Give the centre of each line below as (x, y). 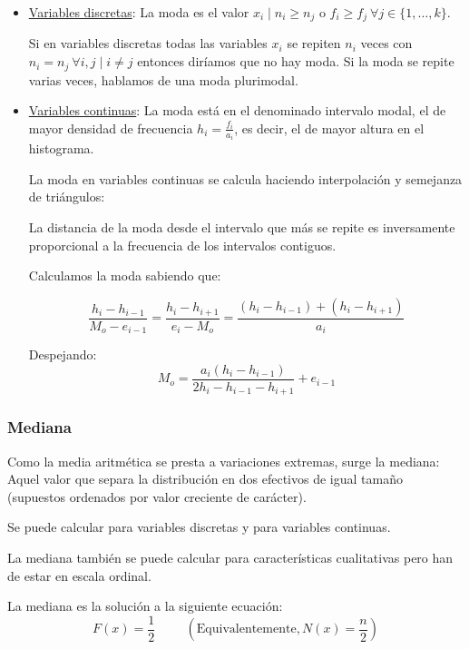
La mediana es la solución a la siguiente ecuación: (145, 606)
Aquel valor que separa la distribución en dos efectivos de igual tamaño (205, 479)
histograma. (61, 148)
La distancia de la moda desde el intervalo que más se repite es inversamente (242, 226)
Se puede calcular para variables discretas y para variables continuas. (199, 527)
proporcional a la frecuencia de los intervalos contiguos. (182, 245)
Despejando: (63, 354)
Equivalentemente (246, 629)
